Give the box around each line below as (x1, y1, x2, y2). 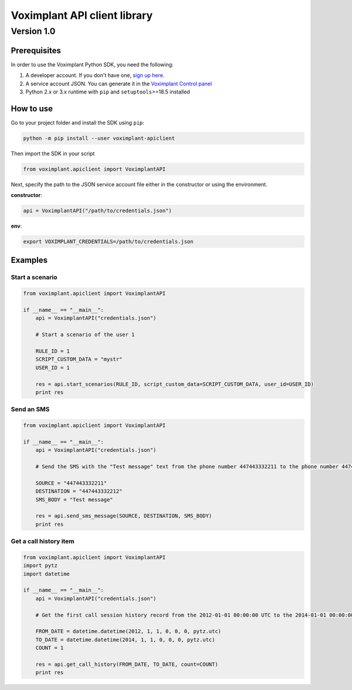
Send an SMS (11, 405, 50, 414)
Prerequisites (11, 45, 61, 55)
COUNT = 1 (35, 645, 64, 651)
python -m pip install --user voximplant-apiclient (23, 135, 175, 141)
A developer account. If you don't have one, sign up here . (25, 72, 165, 79)
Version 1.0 (11, 26, 56, 36)
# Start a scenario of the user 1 (35, 331, 135, 338)
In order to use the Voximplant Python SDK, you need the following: (11, 61, 174, 68)
